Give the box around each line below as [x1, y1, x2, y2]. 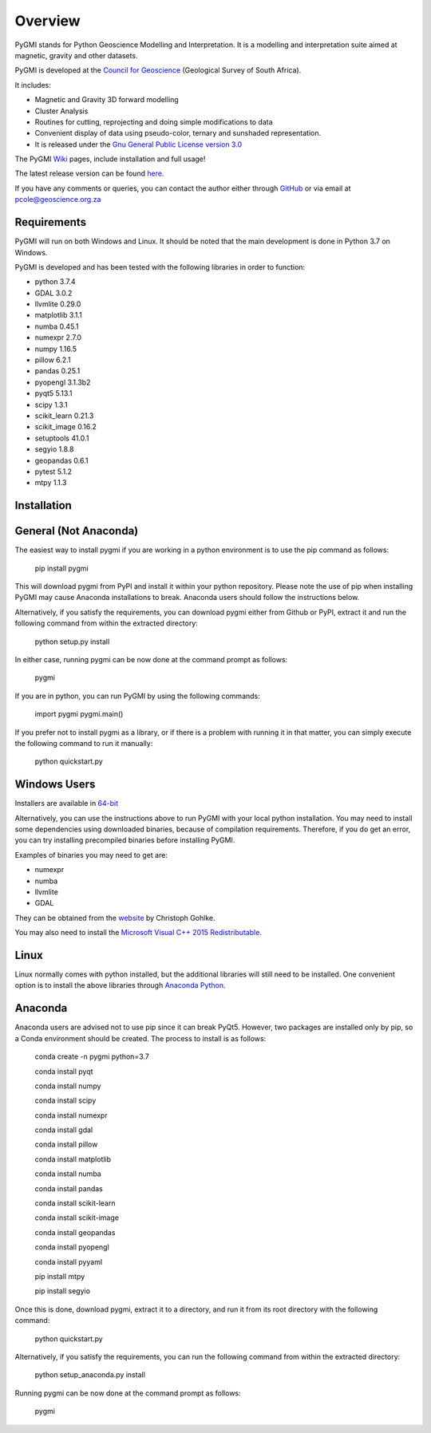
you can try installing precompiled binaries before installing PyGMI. [14, 835, 235, 845]
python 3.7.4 [34, 277, 76, 286]
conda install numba [34, 1169, 101, 1178]
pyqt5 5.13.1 [34, 389, 73, 398]
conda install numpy [34, 1081, 101, 1091]
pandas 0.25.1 [34, 366, 81, 376]
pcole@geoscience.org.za [14, 195, 101, 204]
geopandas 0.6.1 [34, 456, 89, 465]
